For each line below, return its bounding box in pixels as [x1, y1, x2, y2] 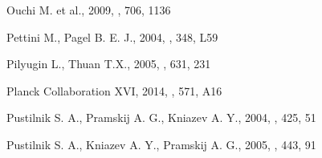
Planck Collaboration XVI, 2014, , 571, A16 [6, 82, 222, 99]
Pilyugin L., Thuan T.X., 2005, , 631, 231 [6, 55, 211, 72]
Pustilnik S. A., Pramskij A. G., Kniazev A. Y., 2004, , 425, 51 [6, 109, 316, 126]
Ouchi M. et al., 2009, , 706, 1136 [6, 2, 171, 18]
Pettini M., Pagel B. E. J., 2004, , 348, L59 [6, 28, 218, 45]
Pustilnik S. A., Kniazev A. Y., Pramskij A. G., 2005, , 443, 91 [6, 136, 316, 152]
